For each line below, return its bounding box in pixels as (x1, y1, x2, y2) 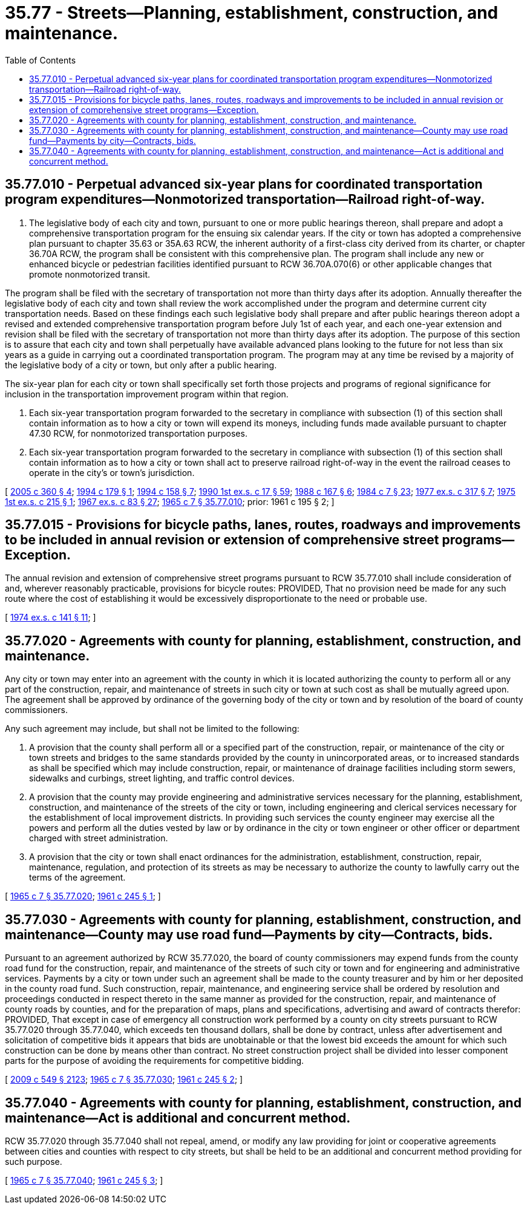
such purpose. (5, 1156, 62, 1167)
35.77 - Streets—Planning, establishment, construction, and (5, 2, 499, 23)
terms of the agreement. (29, 872, 126, 883)
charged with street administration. (29, 833, 168, 844)
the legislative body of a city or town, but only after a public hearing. (5, 359, 277, 370)
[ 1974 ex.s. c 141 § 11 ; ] (5, 612, 96, 623)
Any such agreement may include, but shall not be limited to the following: (5, 723, 299, 734)
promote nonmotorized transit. (29, 269, 151, 279)
